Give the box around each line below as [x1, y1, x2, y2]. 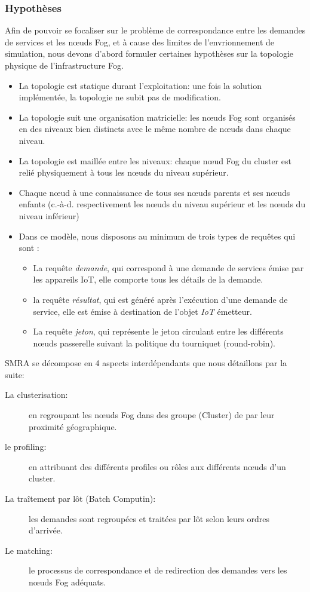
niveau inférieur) [19, 209, 79, 222]
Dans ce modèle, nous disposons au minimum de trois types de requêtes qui [19, 229, 296, 242]
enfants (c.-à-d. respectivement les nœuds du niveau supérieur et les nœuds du [19, 198, 306, 210]
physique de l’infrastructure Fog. [5, 59, 124, 71]
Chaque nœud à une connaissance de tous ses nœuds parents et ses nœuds [19, 186, 290, 198]
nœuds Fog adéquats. [29, 576, 106, 588]
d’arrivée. [29, 524, 63, 536]
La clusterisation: [5, 388, 68, 401]
